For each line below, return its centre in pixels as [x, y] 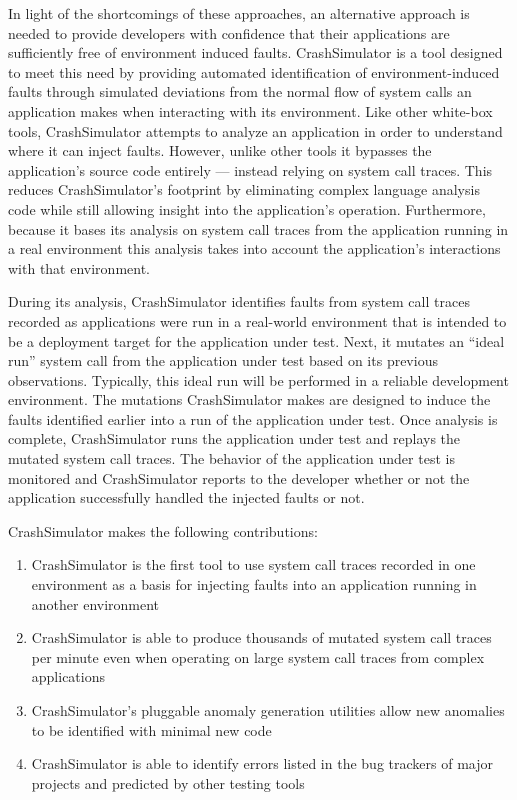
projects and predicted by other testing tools [168, 782]
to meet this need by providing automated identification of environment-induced [254, 71]
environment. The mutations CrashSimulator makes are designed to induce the [249, 399]
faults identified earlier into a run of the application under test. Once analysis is [253, 418]
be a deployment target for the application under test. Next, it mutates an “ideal [256, 340]
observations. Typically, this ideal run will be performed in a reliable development [258, 379]
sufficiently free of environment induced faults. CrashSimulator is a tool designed [255, 52]
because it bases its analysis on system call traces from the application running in [258, 228]
